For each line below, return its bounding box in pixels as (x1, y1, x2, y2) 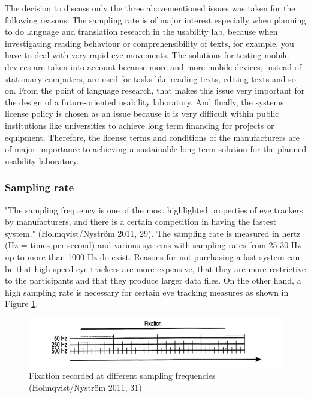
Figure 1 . (5, 297, 38, 310)
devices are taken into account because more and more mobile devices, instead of (5, 60, 302, 73)
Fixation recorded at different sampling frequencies (29, 369, 216, 382)
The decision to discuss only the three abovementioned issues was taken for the (5, 2, 295, 14)
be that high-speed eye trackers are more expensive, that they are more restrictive (5, 262, 306, 275)
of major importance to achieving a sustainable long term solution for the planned (5, 143, 307, 155)
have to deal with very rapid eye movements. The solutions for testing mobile (5, 49, 289, 61)
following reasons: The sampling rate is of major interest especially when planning (5, 13, 306, 26)
